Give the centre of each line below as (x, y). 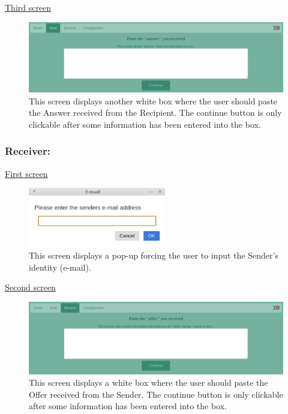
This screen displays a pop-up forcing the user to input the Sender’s (154, 255)
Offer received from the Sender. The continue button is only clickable (156, 394)
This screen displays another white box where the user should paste (153, 100)
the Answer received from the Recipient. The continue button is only (155, 112)
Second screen (30, 287)
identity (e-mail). (60, 267)
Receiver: (28, 151)
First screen (26, 173)
